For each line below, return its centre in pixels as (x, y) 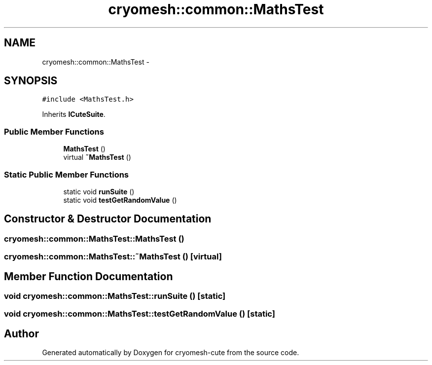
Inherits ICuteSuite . (74, 114)
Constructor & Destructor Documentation (108, 219)
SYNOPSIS (31, 81)
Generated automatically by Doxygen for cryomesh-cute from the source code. (171, 353)
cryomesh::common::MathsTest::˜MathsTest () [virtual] (113, 257)
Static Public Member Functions (67, 174)
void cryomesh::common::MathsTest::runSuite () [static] (115, 296)
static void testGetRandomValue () (120, 200)
